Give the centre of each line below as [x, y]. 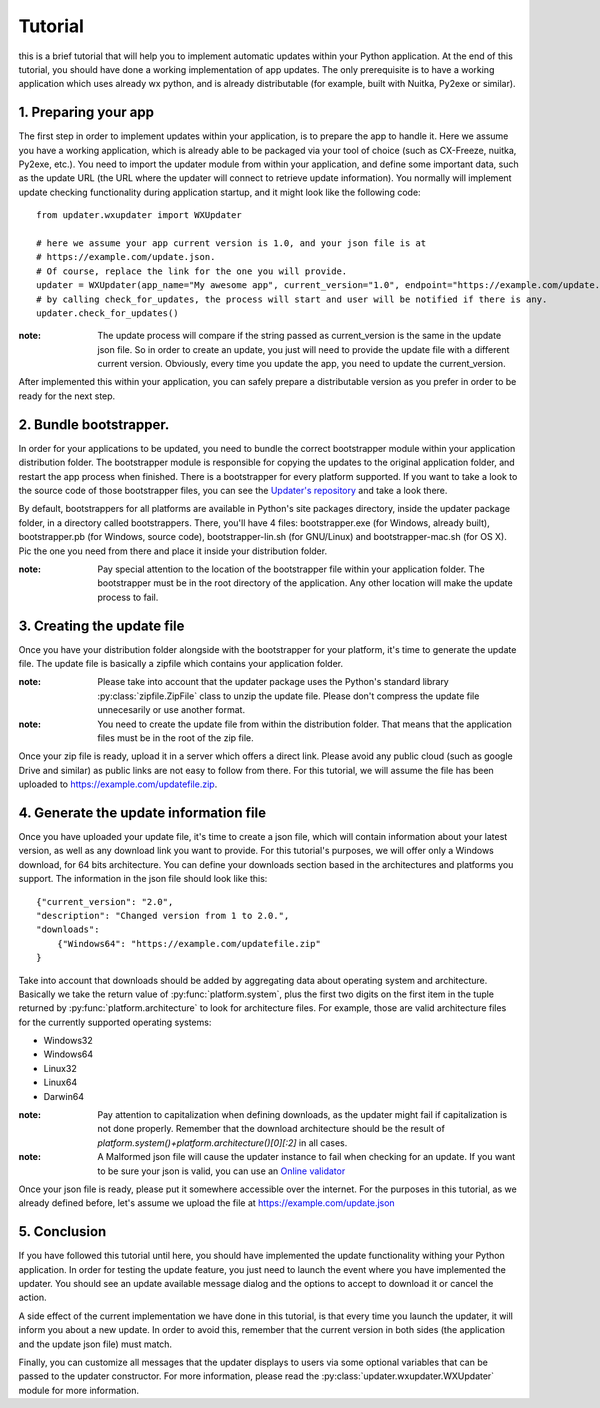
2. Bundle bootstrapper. [94, 424]
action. [32, 1297]
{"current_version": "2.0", [105, 901]
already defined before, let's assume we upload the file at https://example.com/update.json [206, 1203]
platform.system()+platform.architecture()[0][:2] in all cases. [222, 1142]
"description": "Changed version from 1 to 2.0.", [163, 915]
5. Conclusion [62, 1231]
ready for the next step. [67, 396]
